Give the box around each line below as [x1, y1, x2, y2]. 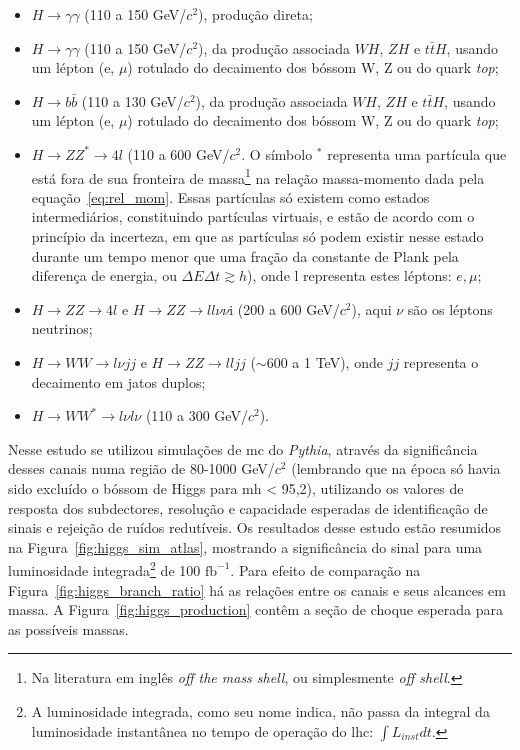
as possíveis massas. [8, 618, 129, 639]
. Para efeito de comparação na [230, 559, 421, 580]
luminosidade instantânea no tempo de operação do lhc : [31, 720, 374, 741]
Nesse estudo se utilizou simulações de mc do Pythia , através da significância [8, 438, 478, 459]
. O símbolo [241, 143, 313, 164]
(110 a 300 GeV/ [145, 405, 248, 426]
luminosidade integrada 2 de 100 [8, 557, 201, 580]
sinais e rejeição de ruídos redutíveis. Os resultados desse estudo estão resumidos [8, 517, 502, 538]
